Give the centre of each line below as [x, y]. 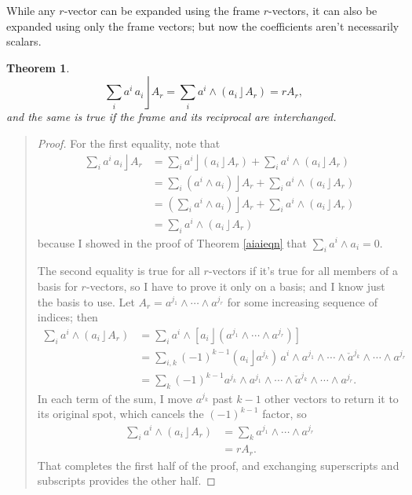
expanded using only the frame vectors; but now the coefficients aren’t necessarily [203, 26]
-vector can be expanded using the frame [162, 10]
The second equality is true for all [118, 271]
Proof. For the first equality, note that [129, 143]
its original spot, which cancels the [120, 414]
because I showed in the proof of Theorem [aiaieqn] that [172, 242]
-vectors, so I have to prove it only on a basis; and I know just [235, 286]
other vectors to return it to [332, 398]
